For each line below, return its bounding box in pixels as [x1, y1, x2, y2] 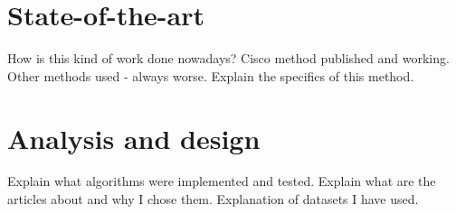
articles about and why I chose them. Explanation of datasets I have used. [7, 190, 419, 209]
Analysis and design [7, 119, 261, 156]
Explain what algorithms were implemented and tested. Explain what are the [7, 172, 436, 191]
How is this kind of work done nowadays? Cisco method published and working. [7, 49, 450, 68]
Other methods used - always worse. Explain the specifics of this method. [7, 66, 414, 85]
